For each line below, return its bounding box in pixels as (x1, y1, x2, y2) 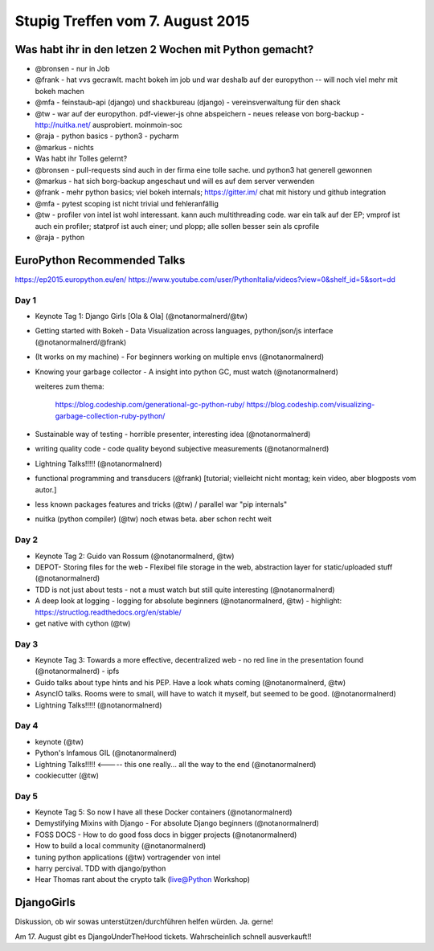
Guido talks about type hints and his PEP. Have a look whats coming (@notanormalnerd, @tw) (35, 677, 346, 687)
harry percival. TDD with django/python (35, 863, 166, 873)
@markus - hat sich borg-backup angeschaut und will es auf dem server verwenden (35, 176, 315, 186)
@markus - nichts (35, 142, 94, 152)
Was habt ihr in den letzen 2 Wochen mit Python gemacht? (14, 43, 314, 56)
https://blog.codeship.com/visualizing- (246, 400, 375, 410)
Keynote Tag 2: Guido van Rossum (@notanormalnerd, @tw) (35, 551, 235, 561)
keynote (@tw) (35, 737, 84, 746)
